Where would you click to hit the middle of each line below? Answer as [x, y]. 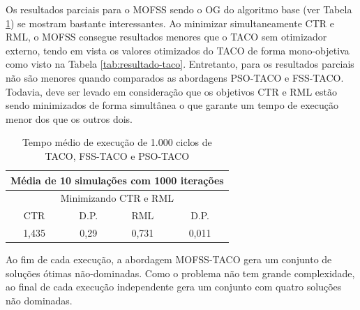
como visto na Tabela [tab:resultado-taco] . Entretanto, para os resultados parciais [180, 64]
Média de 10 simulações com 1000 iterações [117, 180]
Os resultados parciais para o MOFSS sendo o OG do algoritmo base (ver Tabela [179, 9]
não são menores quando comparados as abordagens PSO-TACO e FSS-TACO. [175, 77]
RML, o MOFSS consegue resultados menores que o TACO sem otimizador [166, 37]
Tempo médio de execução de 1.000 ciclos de [117, 142]
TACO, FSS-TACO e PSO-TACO [117, 155]
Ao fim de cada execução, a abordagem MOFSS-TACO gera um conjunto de [169, 259]
